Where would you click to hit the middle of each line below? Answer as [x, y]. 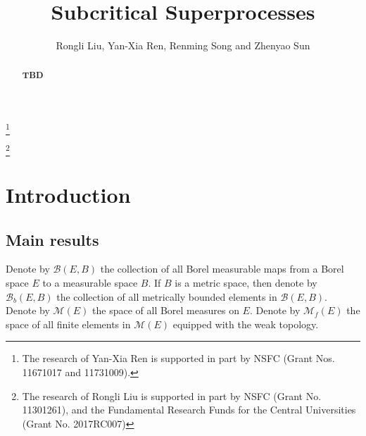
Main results [52, 239]
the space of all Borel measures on [166, 310]
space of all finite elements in [68, 324]
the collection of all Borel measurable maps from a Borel [222, 269]
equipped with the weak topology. [246, 324]
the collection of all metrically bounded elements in [167, 296]
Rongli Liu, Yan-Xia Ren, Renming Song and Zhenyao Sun [183, 45]
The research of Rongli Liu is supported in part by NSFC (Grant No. [172, 395]
